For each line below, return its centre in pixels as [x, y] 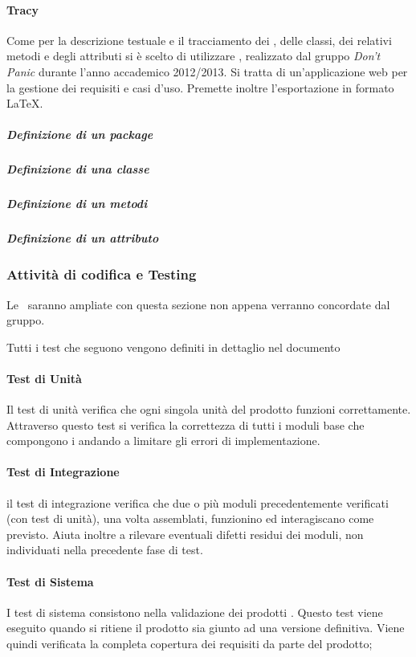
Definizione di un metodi [77, 204]
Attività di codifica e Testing [102, 274]
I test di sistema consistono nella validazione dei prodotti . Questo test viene [195, 612]
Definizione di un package [80, 135]
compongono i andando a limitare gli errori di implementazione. [163, 441]
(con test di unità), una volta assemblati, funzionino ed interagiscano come [190, 518]
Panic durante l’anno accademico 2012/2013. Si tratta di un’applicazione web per [207, 71]
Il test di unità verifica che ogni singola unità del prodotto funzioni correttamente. [209, 409]
